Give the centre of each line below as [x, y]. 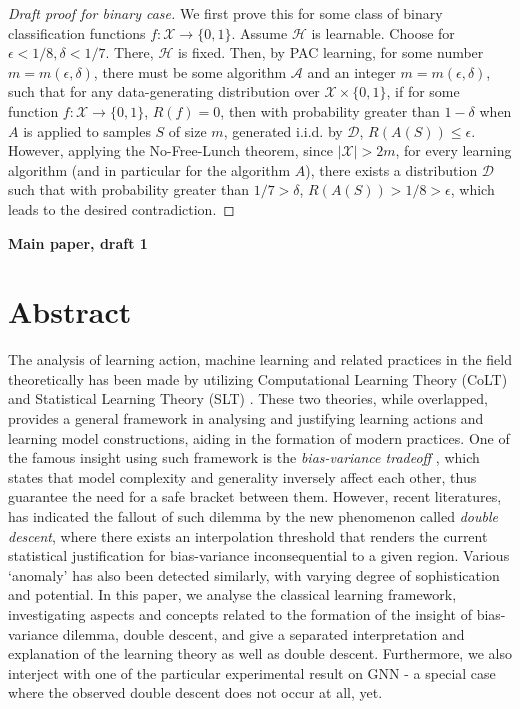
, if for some [423, 91]
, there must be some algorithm [190, 71]
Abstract [70, 311]
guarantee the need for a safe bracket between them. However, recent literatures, [255, 496]
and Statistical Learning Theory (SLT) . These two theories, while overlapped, [248, 398]
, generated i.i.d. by [283, 130]
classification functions [77, 32]
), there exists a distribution [391, 169]
